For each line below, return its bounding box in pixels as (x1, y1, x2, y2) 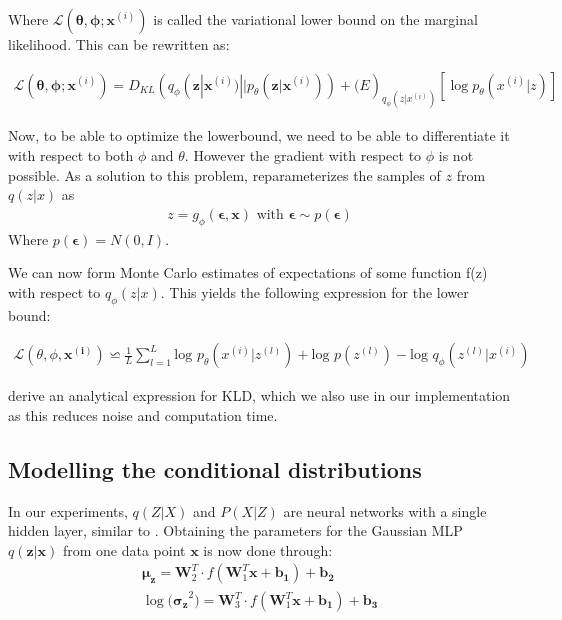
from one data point (62, 539, 186, 560)
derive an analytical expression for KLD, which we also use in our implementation (8, 385, 511, 406)
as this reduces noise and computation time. (8, 404, 278, 425)
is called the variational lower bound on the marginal (153, 9, 478, 29)
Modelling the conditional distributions (8, 453, 422, 484)
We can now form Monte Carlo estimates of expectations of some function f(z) (8, 262, 488, 283)
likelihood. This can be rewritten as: (8, 34, 230, 54)
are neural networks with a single (283, 500, 487, 521)
